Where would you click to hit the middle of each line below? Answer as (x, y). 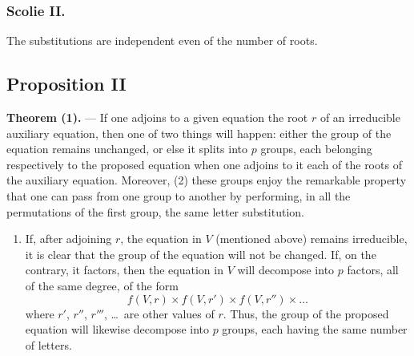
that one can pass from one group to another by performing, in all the (179, 195)
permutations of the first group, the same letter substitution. (155, 211)
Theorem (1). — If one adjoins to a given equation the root (157, 117)
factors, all (373, 270)
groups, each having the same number (315, 329)
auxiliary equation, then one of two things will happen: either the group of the (199, 133)
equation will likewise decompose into (117, 329)
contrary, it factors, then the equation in (124, 270)
